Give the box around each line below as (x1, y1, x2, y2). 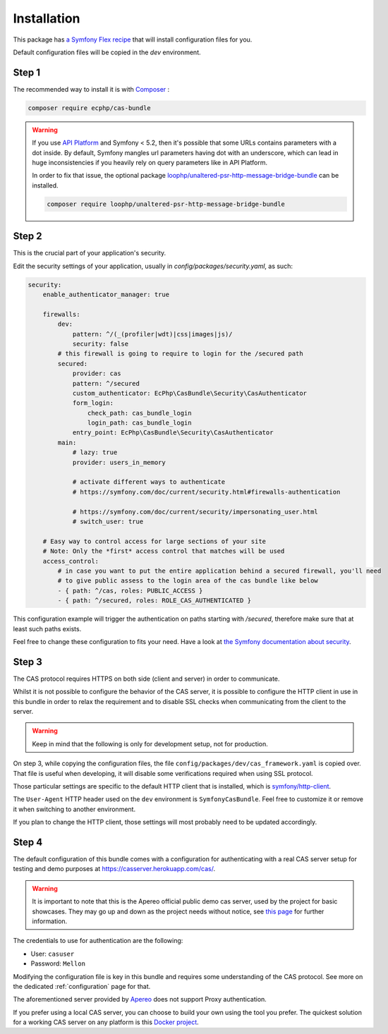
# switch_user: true (72, 518, 144, 525)
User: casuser (30, 949, 75, 958)
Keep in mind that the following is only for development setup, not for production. (32, 739, 268, 748)
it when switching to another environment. (13, 805, 136, 813)
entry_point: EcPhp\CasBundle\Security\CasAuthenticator (72, 429, 274, 437)
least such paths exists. (13, 624, 82, 633)
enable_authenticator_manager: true (42, 291, 169, 299)
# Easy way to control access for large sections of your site (42, 537, 267, 545)
